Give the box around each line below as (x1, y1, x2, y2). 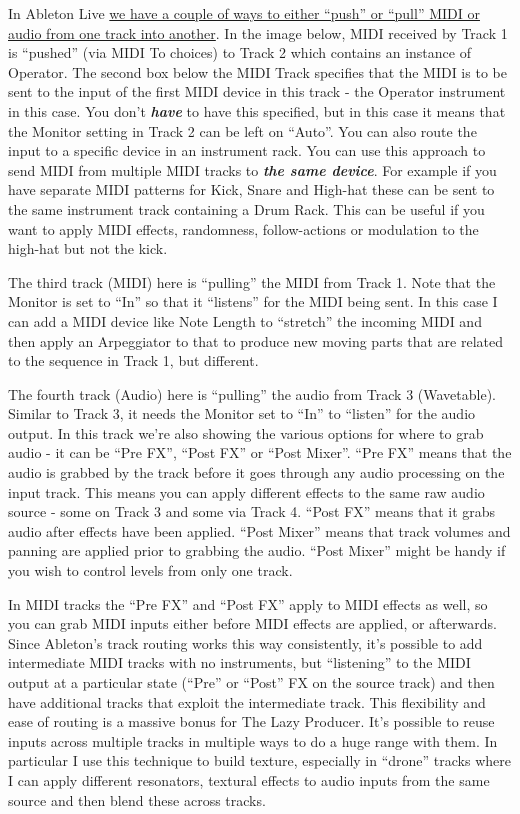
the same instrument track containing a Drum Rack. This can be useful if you (8, 198, 485, 219)
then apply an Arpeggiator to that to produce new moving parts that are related (8, 330, 504, 351)
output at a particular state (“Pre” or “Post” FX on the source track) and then (8, 672, 495, 692)
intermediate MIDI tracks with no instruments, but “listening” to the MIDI (8, 652, 471, 673)
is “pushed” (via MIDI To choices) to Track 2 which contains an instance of (8, 42, 471, 63)
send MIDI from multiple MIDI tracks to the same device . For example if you (8, 159, 497, 180)
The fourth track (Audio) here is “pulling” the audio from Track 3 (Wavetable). (8, 383, 496, 404)
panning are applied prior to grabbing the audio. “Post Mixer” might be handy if (8, 540, 506, 561)
